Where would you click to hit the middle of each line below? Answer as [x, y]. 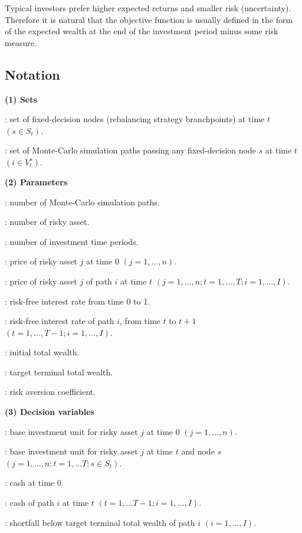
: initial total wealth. [42, 352]
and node [198, 451]
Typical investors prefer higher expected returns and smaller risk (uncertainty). [148, 8]
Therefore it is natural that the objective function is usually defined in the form [149, 19]
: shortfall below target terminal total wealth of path [100, 522]
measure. [21, 42]
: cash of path [29, 503]
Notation [32, 74]
